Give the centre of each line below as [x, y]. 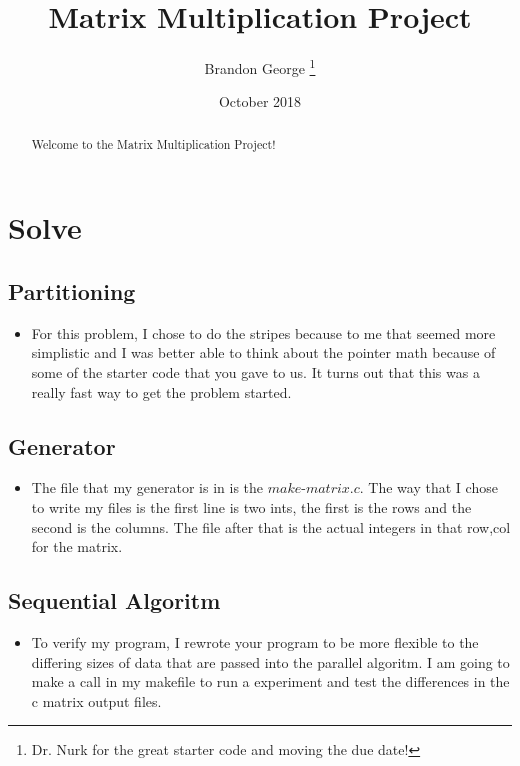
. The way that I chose [428, 487]
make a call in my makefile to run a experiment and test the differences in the [270, 681]
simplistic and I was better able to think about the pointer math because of [263, 352]
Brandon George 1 [260, 66]
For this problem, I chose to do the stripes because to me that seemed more [263, 332]
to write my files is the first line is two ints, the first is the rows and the [251, 506]
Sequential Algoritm [114, 600]
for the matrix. [77, 546]
